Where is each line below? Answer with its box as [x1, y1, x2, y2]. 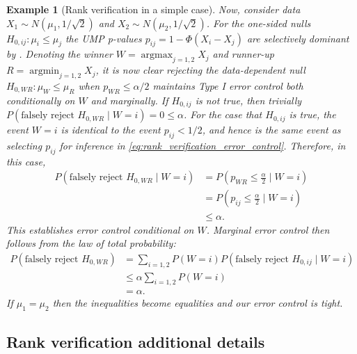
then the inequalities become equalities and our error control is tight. [52, 296, 343, 310]
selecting [6, 138, 42, 153]
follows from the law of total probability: [6, 236, 176, 250]
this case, [6, 154, 46, 168]
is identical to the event [61, 122, 161, 137]
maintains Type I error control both [152, 78, 303, 92]
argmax [141, 50, 173, 61]
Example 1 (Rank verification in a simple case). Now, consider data [6, 2, 301, 16]
